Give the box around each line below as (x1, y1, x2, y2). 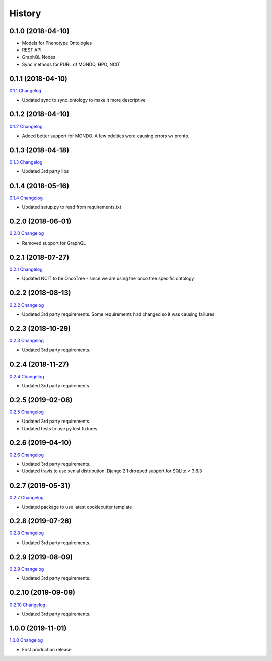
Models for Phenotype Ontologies (22, 40, 92, 46)
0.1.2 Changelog (9, 124, 43, 130)
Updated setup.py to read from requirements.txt (22, 204, 122, 210)
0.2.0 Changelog (9, 230, 44, 236)
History (9, 8, 41, 19)
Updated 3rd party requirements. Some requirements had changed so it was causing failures (22, 311, 215, 317)
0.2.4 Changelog (9, 373, 44, 379)
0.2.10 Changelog (9, 602, 46, 608)
